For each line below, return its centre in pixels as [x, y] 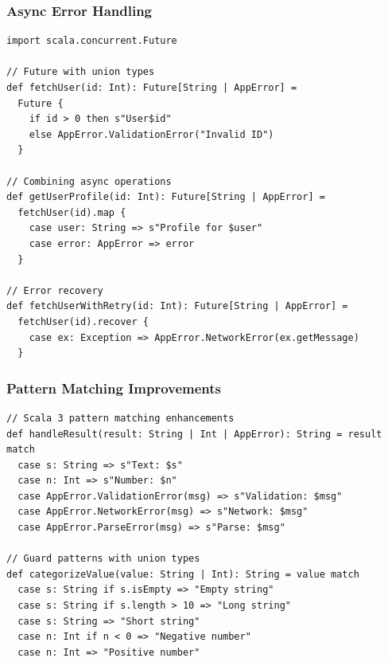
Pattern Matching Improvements [114, 388]
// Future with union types [81, 72]
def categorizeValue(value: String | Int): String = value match [183, 574]
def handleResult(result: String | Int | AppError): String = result [194, 434]
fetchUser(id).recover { [83, 321]
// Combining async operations [89, 181]
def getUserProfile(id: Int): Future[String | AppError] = [166, 197]
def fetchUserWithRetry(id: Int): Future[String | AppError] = [177, 306]
